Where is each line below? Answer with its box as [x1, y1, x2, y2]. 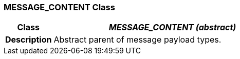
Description [5, 34, 52, 45]
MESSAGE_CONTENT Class [4, 2, 115, 12]
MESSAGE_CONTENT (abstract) [108, 22, 236, 33]
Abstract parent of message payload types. [53, 34, 221, 45]
